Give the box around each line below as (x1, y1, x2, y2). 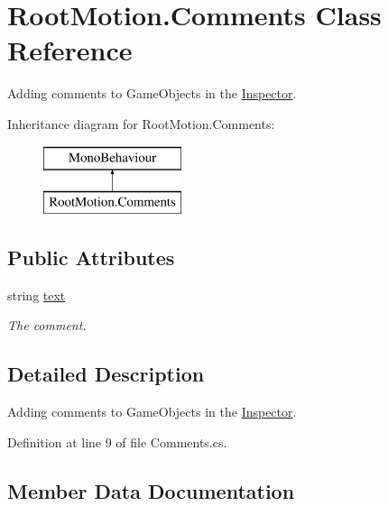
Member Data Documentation (7, 476, 295, 504)
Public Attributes (7, 244, 175, 271)
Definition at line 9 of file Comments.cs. (7, 432, 227, 451)
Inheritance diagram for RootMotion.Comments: (7, 114, 275, 133)
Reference (7, 32, 133, 69)
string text (7, 285, 66, 304)
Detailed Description (7, 360, 205, 388)
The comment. (7, 316, 87, 335)
